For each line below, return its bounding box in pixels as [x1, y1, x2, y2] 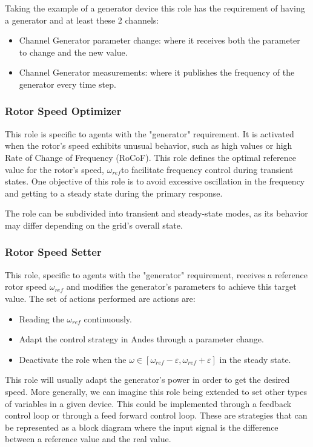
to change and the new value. [19, 45, 128, 58]
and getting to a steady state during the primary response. [5, 186, 223, 199]
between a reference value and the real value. [5, 432, 171, 445]
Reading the [19, 312, 64, 325]
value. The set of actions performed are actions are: [5, 292, 196, 304]
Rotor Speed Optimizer [5, 103, 122, 119]
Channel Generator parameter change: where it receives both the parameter [19, 34, 300, 47]
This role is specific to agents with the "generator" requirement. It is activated [5, 127, 294, 140]
